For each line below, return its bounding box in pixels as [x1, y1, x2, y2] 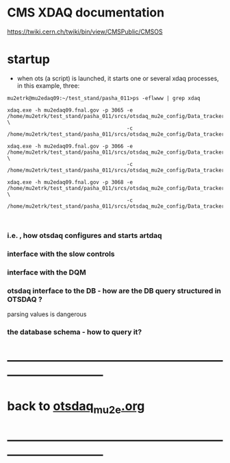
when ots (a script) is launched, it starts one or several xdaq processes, [16, 74, 219, 82]
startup [7, 51, 50, 67]
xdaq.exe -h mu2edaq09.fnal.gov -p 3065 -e [7, 106, 133, 114]
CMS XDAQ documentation [7, 5, 165, 21]
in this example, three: [16, 81, 80, 90]
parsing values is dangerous [7, 310, 87, 318]
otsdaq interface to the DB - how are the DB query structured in [7, 286, 221, 296]
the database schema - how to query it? [7, 327, 142, 337]
